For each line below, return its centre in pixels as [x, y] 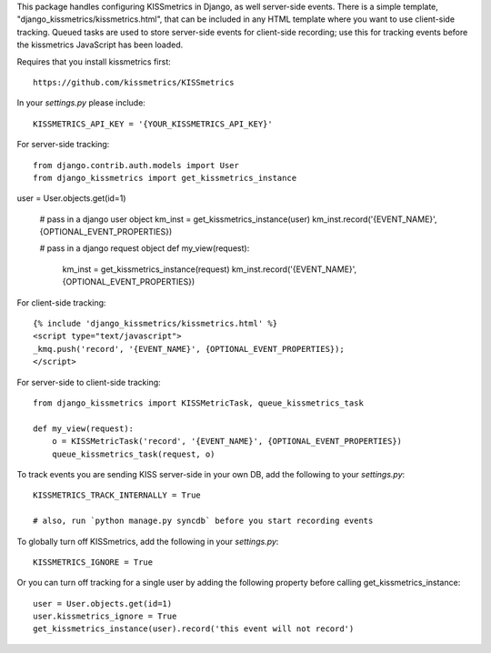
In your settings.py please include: [81, 103]
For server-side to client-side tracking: [89, 382]
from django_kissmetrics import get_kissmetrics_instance [165, 178]
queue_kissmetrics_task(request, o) [133, 454]
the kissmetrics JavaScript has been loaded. [100, 45]
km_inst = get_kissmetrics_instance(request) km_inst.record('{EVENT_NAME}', [210, 269]
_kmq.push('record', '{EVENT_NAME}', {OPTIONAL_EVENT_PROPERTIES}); [189, 349]
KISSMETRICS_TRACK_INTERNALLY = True [117, 495]
